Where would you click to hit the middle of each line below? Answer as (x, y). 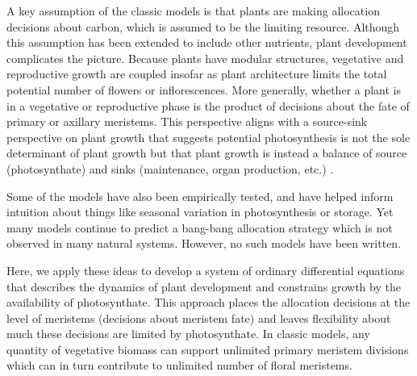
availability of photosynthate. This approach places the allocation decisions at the (208, 302)
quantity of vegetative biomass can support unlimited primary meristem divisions (208, 349)
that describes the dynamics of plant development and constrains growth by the (204, 286)
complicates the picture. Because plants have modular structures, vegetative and (205, 58)
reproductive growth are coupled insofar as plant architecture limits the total (197, 74)
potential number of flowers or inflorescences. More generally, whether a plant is (204, 89)
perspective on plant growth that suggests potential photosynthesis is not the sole (208, 137)
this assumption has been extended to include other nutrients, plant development (207, 42)
